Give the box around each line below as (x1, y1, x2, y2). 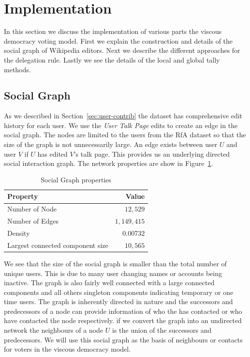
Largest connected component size (7, 240, 108, 250)
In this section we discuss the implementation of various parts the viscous (4, 26, 222, 36)
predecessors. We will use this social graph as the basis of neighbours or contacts (4, 334, 243, 344)
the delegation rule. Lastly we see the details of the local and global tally (4, 54, 220, 65)
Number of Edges (7, 216, 59, 226)
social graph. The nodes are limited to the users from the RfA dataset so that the (4, 130, 246, 140)
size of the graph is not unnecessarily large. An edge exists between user (4, 139, 218, 149)
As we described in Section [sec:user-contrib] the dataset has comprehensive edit (4, 111, 242, 121)
